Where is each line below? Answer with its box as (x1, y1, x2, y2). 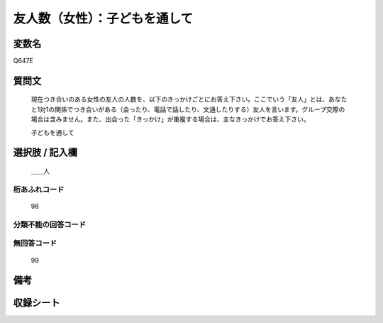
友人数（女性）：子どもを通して (13, 11, 194, 26)
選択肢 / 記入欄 (13, 146, 78, 159)
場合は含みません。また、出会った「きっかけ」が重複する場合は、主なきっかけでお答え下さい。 (30, 115, 310, 124)
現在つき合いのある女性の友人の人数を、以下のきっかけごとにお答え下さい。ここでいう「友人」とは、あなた (30, 95, 348, 104)
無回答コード (13, 239, 57, 248)
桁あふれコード (13, 185, 65, 195)
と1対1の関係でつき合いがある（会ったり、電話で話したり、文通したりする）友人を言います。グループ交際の (30, 105, 345, 114)
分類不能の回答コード (13, 219, 87, 229)
